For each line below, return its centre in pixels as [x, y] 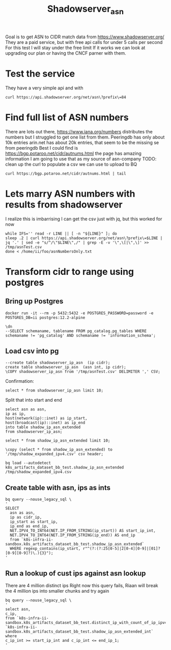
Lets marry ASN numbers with [70, 193]
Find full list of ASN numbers [67, 117]
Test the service [40, 73]
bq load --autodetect [28, 463]
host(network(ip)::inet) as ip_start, [46, 419]
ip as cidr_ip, [26, 517]
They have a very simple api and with [44, 88]
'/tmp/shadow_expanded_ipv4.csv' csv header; [54, 454]
